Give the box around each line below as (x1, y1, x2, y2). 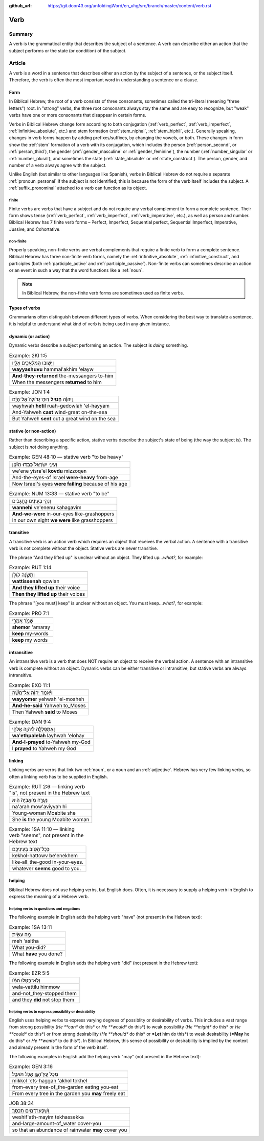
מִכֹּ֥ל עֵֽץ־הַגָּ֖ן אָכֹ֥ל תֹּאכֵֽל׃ (12, 1070, 58, 1077)
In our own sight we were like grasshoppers (12, 517, 113, 524)
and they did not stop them (12, 996, 74, 1003)
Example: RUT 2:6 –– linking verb (9, 783, 85, 790)
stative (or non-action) (9, 428, 56, 434)
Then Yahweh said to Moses (12, 708, 78, 715)
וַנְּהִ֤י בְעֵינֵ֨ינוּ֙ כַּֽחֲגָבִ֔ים (12, 497, 51, 504)
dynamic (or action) (9, 333, 50, 339)
